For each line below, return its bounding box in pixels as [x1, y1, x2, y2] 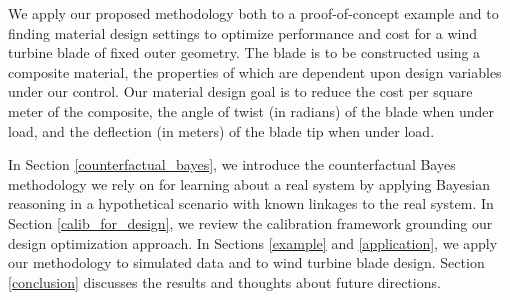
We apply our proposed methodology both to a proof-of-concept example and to [8, 3, 499, 23]
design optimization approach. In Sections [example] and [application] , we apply [8, 232, 498, 253]
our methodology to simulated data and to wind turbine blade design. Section [8, 252, 485, 273]
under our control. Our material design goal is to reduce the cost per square [8, 81, 473, 102]
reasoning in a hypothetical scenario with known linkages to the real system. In [8, 193, 494, 214]
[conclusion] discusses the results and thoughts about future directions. [8, 271, 441, 292]
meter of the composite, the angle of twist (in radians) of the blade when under [8, 100, 495, 121]
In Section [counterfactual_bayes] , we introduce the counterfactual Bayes [8, 154, 456, 175]
